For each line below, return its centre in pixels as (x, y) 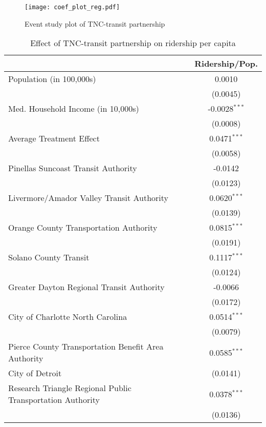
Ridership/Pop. (226, 64)
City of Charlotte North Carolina (68, 317)
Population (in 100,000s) (52, 79)
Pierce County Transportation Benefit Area (86, 347)
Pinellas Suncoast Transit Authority (73, 168)
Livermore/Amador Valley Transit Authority (88, 198)
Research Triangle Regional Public (70, 388)
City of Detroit (35, 373)
